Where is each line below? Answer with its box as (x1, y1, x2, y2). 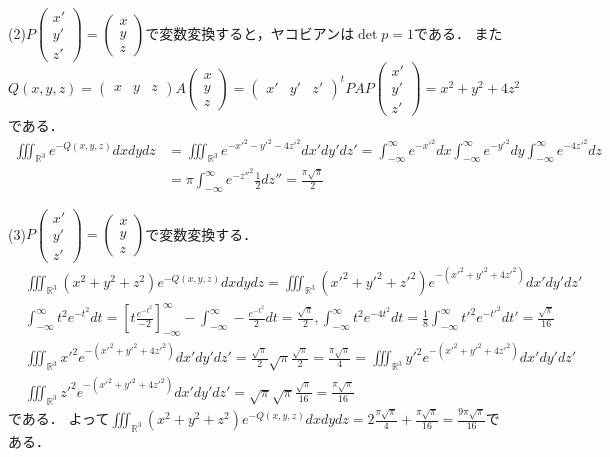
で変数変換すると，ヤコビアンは (145, 22, 355, 43)
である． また (414, 22, 503, 43)
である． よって (8, 408, 110, 429)
